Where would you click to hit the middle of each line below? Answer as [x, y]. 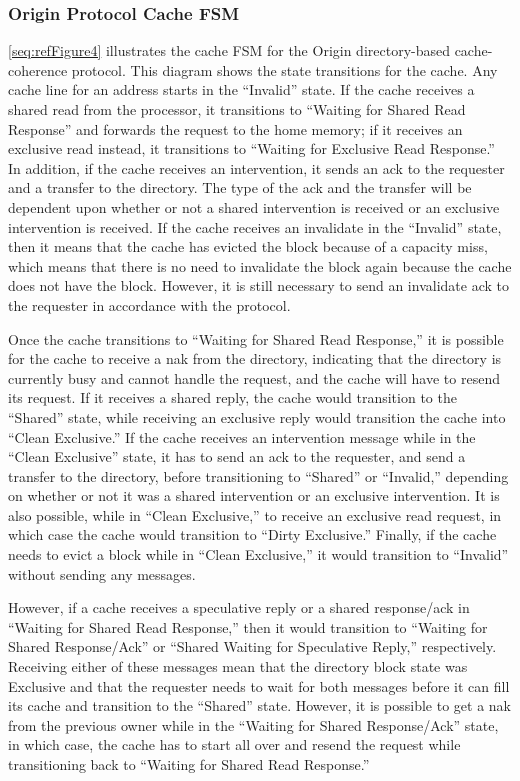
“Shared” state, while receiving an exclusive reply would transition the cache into [257, 416]
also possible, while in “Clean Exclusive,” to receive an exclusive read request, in [255, 514]
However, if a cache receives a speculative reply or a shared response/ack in [239, 607]
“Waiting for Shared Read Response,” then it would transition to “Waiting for [248, 626]
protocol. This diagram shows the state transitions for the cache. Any [284, 69]
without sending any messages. [102, 573]
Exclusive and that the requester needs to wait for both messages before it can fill [259, 685]
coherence [38, 69]
